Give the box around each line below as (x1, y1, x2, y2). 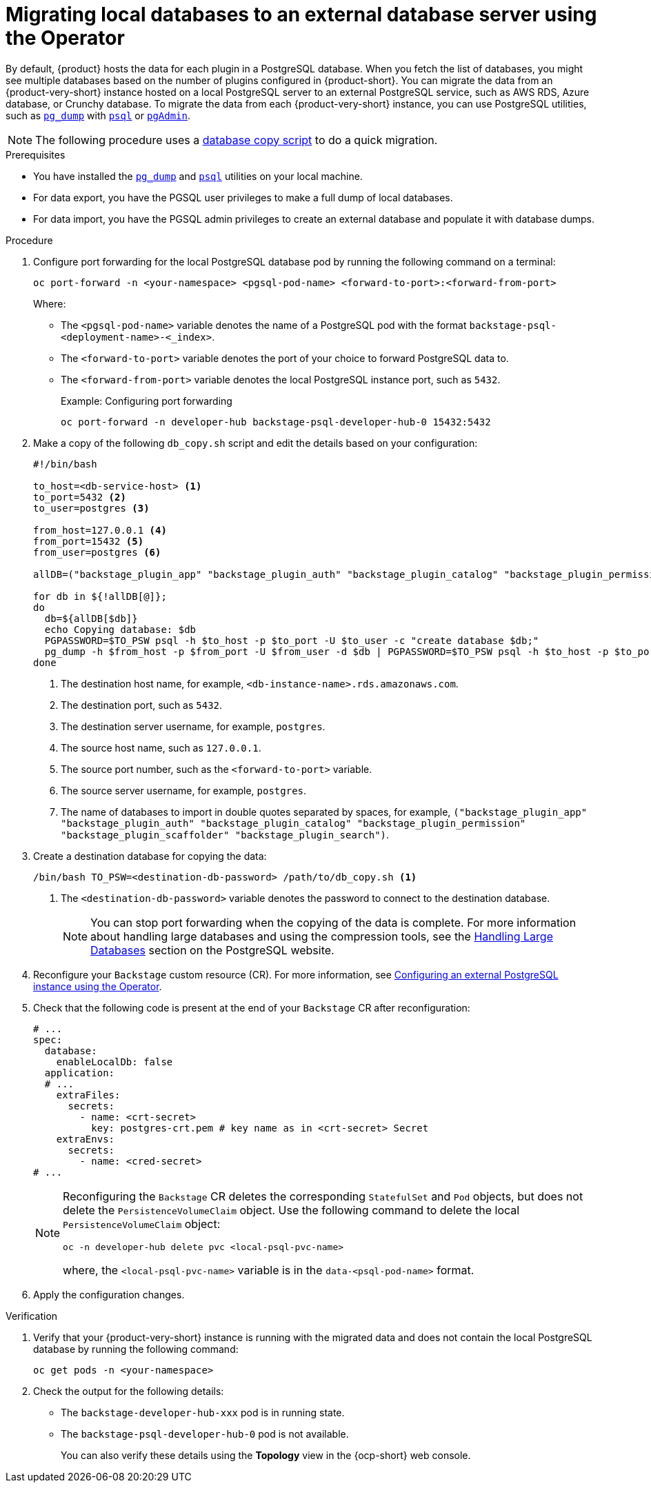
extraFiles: (56, 1089, 121, 1100)
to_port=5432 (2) (33, 491, 126, 503)
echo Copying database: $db (44, 623, 197, 635)
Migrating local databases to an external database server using (6, 3, 597, 26)
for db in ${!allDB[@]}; (33, 590, 167, 602)
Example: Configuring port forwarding (61, 394, 232, 407)
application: (44, 1067, 115, 1078)
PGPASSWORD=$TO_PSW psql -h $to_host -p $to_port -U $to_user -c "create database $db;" (44, 634, 539, 646)
